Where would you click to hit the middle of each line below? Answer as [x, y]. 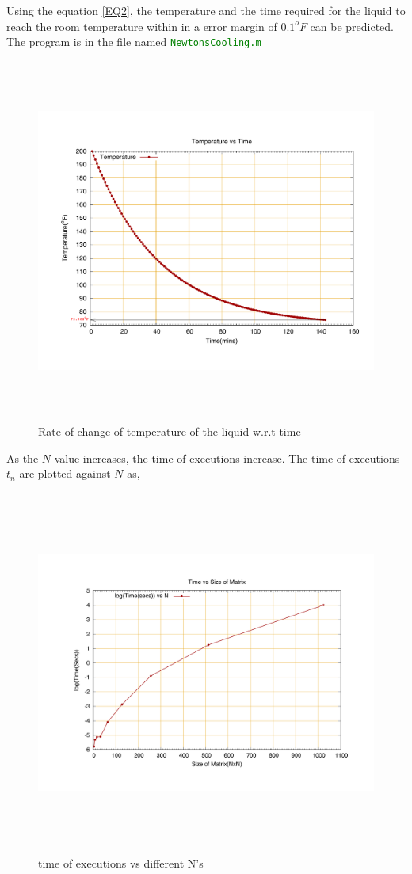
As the [23, 458]
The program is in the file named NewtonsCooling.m [134, 42]
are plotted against [65, 473]
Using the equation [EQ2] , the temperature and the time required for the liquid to [206, 10]
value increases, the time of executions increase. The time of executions [227, 458]
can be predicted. [352, 26]
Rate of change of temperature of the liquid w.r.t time [170, 431]
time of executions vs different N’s [121, 863]
